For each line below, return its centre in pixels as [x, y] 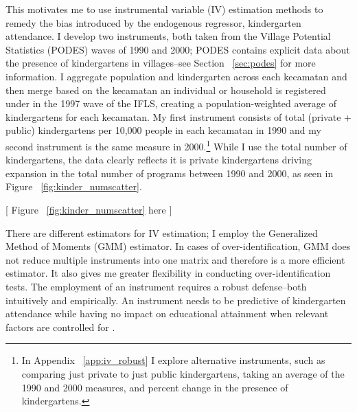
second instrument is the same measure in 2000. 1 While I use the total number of [176, 145]
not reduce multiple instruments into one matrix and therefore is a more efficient [175, 259]
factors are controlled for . [60, 327]
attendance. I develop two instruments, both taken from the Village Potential [168, 36]
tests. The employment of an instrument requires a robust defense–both [156, 286]
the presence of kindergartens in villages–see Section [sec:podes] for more [161, 63]
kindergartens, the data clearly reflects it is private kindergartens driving [159, 160]
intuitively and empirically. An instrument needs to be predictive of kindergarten [176, 300]
